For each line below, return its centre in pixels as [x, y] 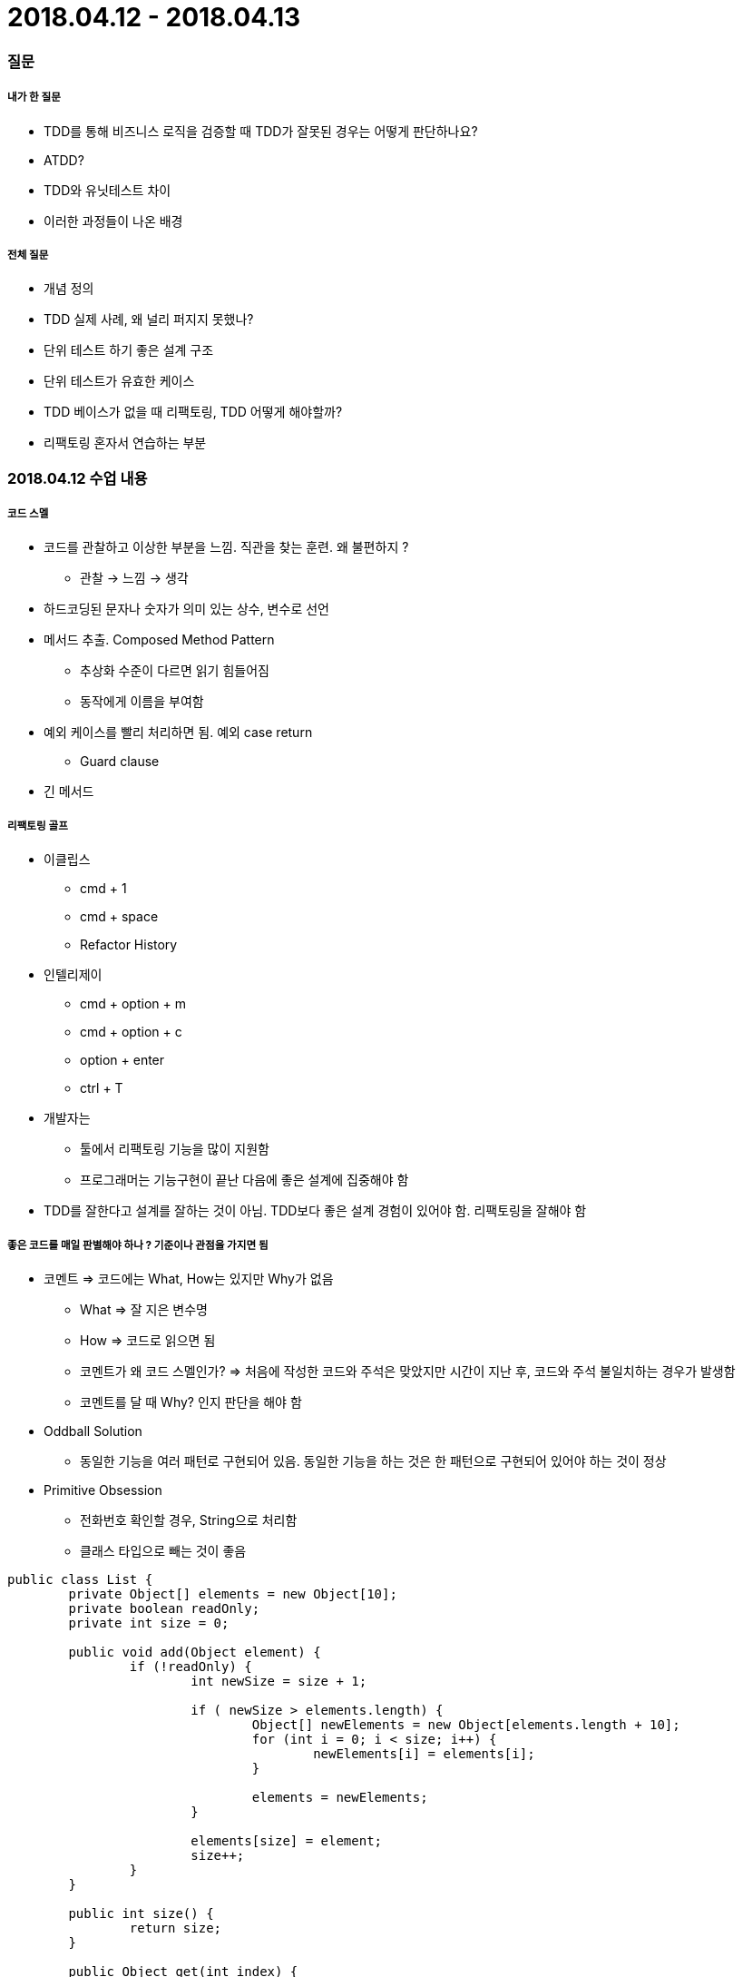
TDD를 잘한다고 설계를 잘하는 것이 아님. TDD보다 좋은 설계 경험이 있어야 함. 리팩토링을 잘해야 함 [315, 1211]
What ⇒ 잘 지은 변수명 [144, 1310]
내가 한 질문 [34, 98]
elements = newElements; [340, 1798]
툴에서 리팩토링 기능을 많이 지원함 [175, 1149]
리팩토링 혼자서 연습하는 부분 [125, 443]
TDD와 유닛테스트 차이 [108, 190]
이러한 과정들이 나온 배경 [113, 221]
